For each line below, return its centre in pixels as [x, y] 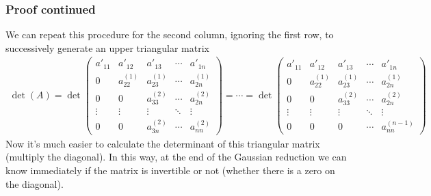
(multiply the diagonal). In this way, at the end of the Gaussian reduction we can [176, 157]
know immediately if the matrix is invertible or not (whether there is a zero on [170, 170]
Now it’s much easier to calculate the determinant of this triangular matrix [163, 143]
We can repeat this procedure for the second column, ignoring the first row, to [170, 34]
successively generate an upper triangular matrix [107, 47]
